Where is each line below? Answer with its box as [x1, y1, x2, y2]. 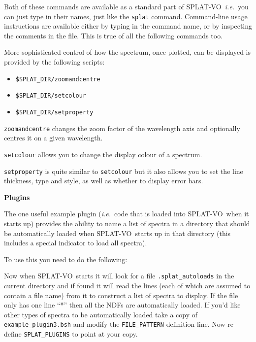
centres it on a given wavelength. [4, 133, 103, 143]
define [4, 329, 22, 339]
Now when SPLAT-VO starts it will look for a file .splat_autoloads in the [4, 271, 234, 281]
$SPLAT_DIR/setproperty [15, 108, 94, 116]
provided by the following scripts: [4, 57, 105, 67]
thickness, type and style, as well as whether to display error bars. [4, 175, 203, 186]
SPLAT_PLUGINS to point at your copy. [24, 329, 138, 339]
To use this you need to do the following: [4, 254, 128, 264]
